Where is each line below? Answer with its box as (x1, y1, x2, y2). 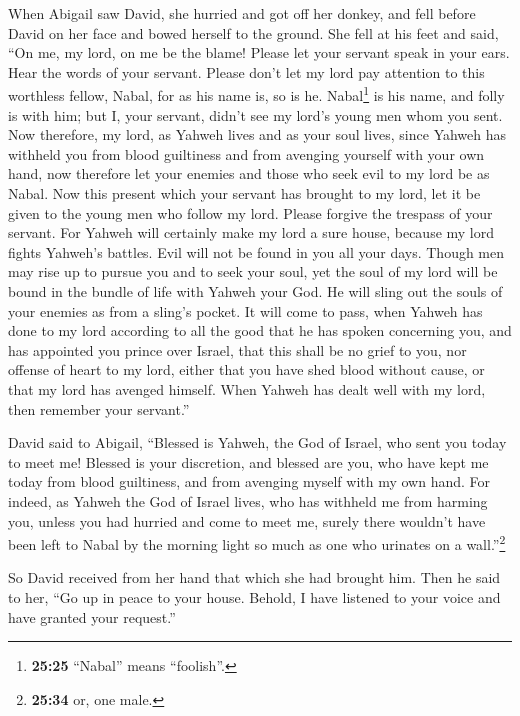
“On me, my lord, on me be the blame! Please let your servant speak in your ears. (8, 42, 510, 63)
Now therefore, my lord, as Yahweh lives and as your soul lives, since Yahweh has (8, 124, 507, 145)
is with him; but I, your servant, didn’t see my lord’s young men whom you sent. (8, 104, 503, 125)
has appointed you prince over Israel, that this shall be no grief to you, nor (8, 339, 467, 360)
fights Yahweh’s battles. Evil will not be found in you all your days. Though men (8, 241, 505, 262)
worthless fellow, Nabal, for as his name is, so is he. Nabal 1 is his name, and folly (8, 82, 505, 106)
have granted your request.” (8, 606, 176, 627)
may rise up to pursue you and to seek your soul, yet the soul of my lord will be (8, 261, 498, 282)
